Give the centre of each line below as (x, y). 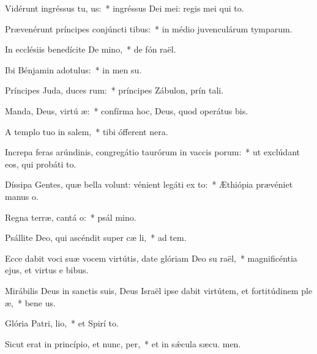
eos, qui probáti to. (41, 164)
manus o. (22, 196)
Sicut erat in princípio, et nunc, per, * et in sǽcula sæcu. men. (123, 343)
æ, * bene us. (30, 302)
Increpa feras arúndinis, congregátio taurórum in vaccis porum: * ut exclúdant (152, 152)
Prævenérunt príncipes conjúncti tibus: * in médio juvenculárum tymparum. (149, 28)
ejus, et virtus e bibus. (47, 270)
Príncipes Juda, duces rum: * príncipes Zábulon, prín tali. (114, 90)
